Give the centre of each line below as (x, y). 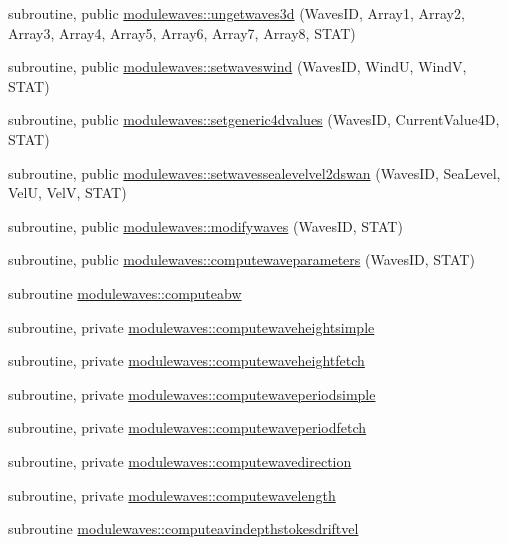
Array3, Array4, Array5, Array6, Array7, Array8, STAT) (182, 32)
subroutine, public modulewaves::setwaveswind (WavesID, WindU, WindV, (237, 66)
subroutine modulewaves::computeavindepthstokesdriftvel (183, 528)
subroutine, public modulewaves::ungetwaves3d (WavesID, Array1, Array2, (236, 13)
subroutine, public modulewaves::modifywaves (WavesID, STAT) (205, 225)
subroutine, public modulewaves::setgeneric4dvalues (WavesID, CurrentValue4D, (254, 119)
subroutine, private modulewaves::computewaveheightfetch (186, 360)
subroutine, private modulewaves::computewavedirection (180, 460)
